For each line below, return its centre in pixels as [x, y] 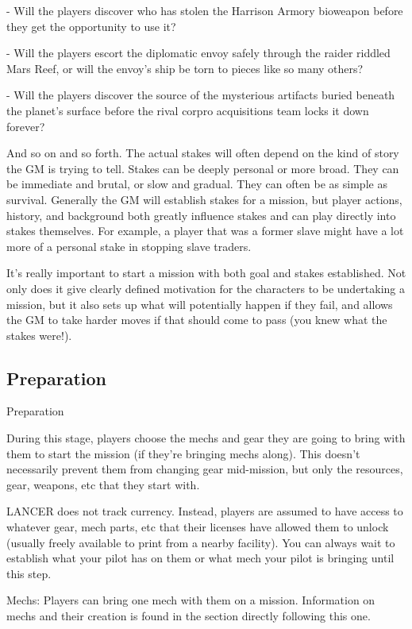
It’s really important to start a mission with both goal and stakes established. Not [206, 273]
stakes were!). [39, 335]
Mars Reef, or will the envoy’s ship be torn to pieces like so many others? [185, 68]
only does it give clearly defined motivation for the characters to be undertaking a [206, 288]
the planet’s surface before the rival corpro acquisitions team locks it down [188, 110]
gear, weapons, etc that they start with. [103, 484]
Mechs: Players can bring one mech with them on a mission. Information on [191, 600]
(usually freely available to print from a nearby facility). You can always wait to [201, 542]
